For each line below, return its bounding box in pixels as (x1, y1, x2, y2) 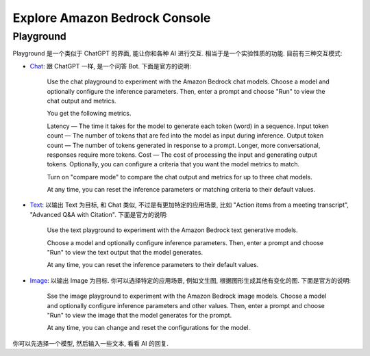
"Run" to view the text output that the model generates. (47, 249, 203, 257)
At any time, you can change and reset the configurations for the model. (47, 324, 250, 332)
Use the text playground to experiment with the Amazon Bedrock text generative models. (47, 226, 298, 234)
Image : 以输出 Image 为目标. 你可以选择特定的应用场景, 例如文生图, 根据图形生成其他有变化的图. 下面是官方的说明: (29, 276, 351, 284)
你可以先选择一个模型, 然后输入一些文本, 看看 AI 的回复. (12, 339, 169, 347)
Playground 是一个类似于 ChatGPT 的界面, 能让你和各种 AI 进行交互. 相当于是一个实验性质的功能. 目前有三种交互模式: (12, 49, 343, 58)
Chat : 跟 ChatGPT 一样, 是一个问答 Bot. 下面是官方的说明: (29, 62, 192, 70)
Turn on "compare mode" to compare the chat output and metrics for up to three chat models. (47, 173, 313, 181)
